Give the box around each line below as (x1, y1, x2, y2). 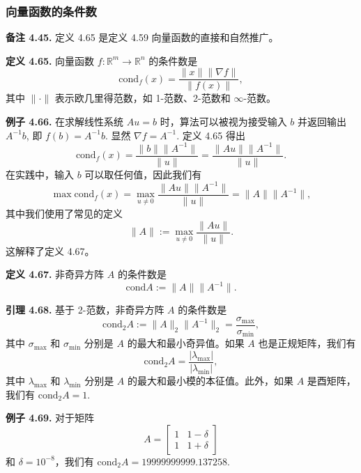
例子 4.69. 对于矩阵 (6, 410, 95, 425)
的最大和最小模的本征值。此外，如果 (127, 373, 293, 388)
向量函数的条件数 (6, 2, 97, 20)
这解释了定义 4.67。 (6, 243, 95, 258)
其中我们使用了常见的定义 (6, 206, 123, 220)
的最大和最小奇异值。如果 (127, 336, 245, 350)
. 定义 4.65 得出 (176, 127, 245, 142)
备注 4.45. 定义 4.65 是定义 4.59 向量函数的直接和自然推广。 (6, 30, 279, 45)
